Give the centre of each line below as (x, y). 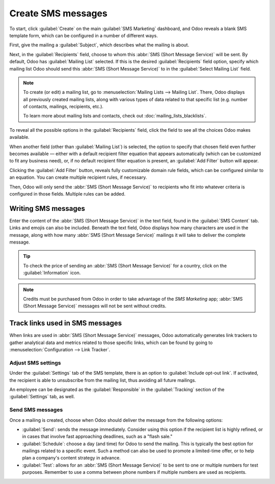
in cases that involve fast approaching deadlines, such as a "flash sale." (97, 437)
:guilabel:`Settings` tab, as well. (42, 397)
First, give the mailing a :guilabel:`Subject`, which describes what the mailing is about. (99, 45)
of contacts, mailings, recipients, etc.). (63, 107)
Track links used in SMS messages (66, 323)
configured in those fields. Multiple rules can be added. (67, 193)
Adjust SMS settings (35, 362)
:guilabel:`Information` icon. (52, 273)
